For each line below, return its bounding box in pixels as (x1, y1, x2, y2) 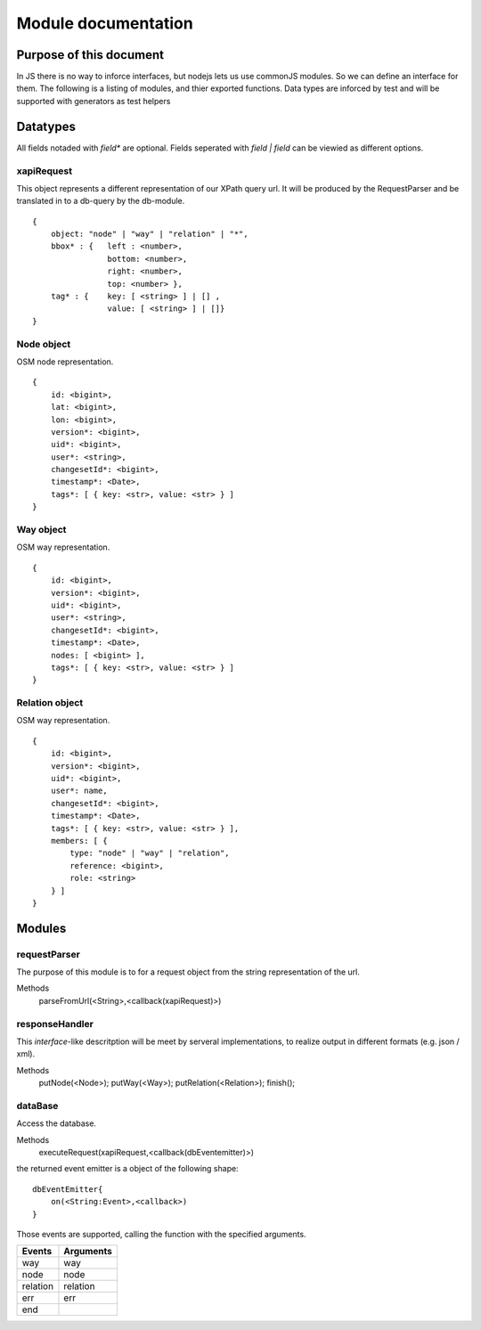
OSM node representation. (16, 356, 114, 367)
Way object (16, 524, 67, 535)
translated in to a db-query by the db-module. (16, 196, 185, 207)
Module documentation (16, 13, 193, 33)
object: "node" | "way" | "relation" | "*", (50, 229, 249, 240)
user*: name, (50, 786, 108, 796)
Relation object (16, 697, 84, 709)
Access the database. (16, 1118, 97, 1129)
